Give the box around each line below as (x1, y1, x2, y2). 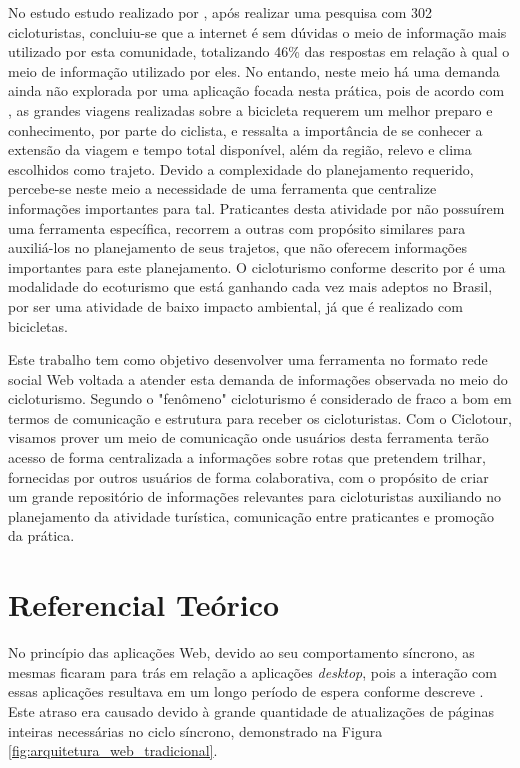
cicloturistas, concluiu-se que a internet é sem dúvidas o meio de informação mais (8, 21, 507, 42)
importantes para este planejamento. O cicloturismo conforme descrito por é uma (8, 256, 506, 277)
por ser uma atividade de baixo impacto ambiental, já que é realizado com (8, 295, 463, 316)
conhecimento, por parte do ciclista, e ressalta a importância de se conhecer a (8, 119, 483, 140)
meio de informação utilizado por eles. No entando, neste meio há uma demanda (8, 60, 500, 81)
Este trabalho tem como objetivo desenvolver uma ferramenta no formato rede (8, 349, 488, 370)
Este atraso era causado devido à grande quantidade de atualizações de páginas (8, 700, 495, 721)
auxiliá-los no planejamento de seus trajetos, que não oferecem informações (8, 237, 467, 258)
